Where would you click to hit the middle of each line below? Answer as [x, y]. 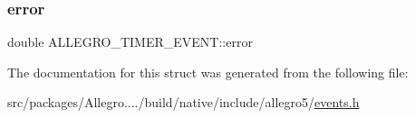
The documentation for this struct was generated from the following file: [208, 72]
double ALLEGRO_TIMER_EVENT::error [130, 42]
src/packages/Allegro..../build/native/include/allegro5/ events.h [183, 102]
